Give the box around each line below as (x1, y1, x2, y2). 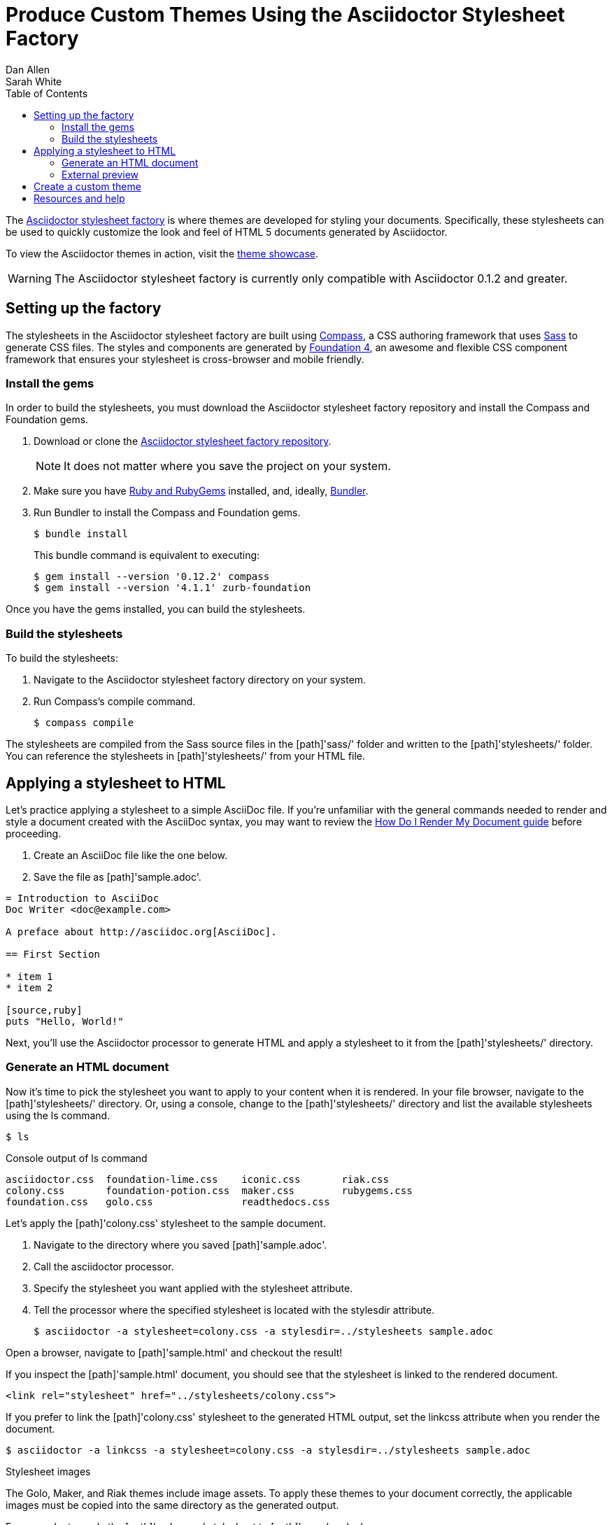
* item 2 (6, 981, 53, 993)
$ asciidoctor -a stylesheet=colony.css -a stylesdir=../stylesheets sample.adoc (34, 1325, 494, 1337)
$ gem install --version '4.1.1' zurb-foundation (34, 582, 311, 594)
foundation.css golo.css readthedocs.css (6, 1196, 330, 1207)
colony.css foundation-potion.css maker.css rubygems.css (6, 1184, 413, 1196)
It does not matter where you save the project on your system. (64, 459, 391, 474)
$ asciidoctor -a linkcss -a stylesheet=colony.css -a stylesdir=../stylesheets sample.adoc (6, 1444, 531, 1456)
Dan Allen (6, 63, 50, 76)
